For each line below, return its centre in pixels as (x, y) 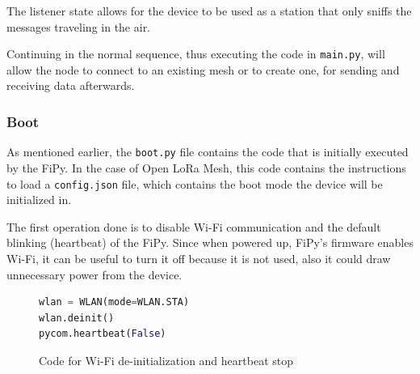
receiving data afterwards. (71, 85)
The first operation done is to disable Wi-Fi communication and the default (194, 226)
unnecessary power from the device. (94, 274)
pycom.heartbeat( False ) (103, 334)
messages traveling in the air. (79, 26)
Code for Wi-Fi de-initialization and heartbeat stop (166, 360)
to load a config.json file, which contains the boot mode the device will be (195, 183)
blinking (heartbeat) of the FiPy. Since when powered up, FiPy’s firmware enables (210, 242)
